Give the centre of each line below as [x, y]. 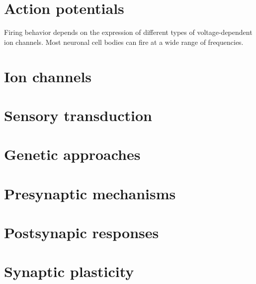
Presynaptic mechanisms [90, 193]
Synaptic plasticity [69, 271]
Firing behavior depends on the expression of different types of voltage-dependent [128, 32]
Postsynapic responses [82, 232]
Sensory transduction [78, 115]
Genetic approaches [72, 154]
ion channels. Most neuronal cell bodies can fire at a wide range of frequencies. [124, 42]
